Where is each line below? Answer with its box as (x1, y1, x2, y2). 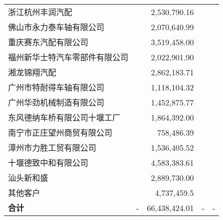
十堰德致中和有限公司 (8, 157, 89, 168)
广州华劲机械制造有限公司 (8, 96, 105, 108)
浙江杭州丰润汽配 (8, 6, 73, 18)
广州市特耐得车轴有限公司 (8, 81, 105, 93)
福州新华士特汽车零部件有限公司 (8, 51, 129, 63)
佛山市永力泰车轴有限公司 (8, 21, 105, 33)
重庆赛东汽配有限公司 (8, 36, 89, 48)
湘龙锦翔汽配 (8, 66, 57, 78)
